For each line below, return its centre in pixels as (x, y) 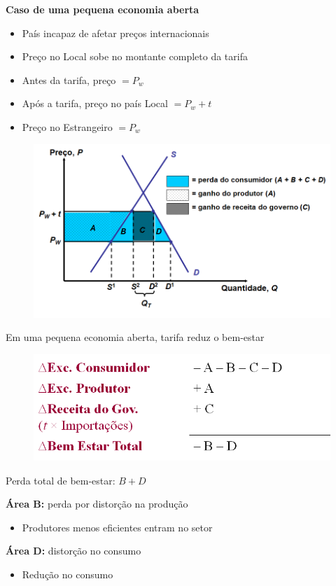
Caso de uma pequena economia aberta (103, 9)
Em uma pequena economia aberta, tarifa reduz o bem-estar (135, 337)
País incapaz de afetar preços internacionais (115, 33)
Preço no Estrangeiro (67, 126)
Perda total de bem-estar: (61, 480)
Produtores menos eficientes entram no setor (117, 527)
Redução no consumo (68, 574)
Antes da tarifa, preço (69, 79)
